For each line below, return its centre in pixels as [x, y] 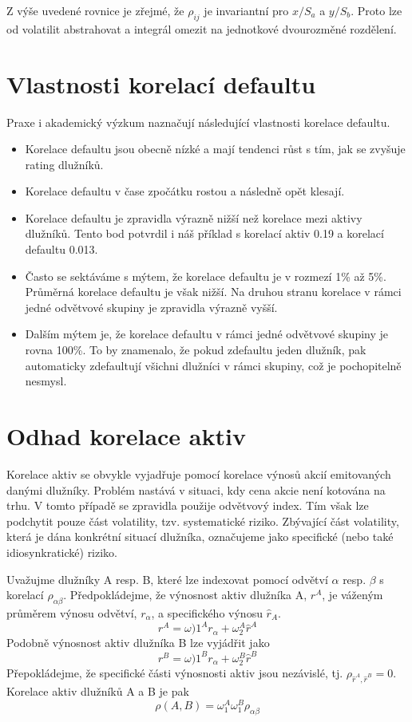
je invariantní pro [246, 10]
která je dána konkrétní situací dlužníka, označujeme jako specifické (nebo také [200, 537]
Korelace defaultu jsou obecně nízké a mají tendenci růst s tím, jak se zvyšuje [215, 149]
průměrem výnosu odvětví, [72, 612]
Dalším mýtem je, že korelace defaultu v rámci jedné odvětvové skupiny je [207, 334]
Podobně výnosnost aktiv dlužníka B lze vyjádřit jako [138, 643]
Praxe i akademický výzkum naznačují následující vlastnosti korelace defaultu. [198, 122]
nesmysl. [46, 381]
